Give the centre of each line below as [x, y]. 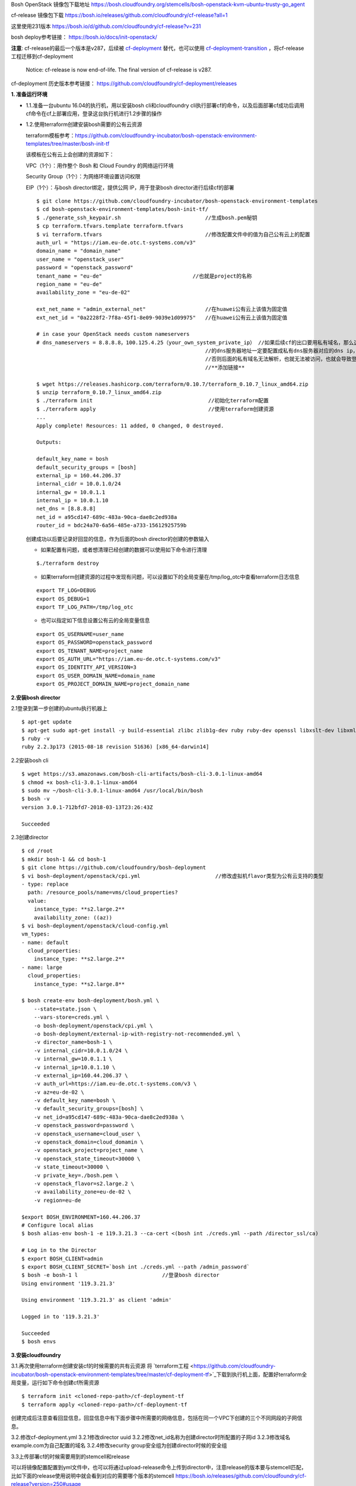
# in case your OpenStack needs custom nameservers [113, 334]
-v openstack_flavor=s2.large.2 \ [84, 1184]
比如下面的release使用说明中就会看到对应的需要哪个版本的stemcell [93, 1476]
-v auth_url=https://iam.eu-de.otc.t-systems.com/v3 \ [115, 1084]
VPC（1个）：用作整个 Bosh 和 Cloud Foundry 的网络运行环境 [100, 165]
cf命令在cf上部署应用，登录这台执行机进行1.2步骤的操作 [94, 114]
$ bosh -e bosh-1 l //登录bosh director [120, 1275]
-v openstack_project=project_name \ [88, 1150]
